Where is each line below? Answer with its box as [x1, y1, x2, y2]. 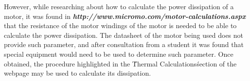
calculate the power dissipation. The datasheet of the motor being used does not [4, 30, 243, 40]
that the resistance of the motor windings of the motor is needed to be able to [4, 20, 237, 31]
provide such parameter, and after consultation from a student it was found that [4, 39, 244, 49]
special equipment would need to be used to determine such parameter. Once [4, 49, 233, 59]
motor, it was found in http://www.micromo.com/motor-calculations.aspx [4, 11, 246, 21]
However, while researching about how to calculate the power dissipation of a [4, 1, 234, 11]
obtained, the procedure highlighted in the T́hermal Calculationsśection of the [4, 58, 237, 68]
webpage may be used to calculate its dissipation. [4, 68, 151, 78]
